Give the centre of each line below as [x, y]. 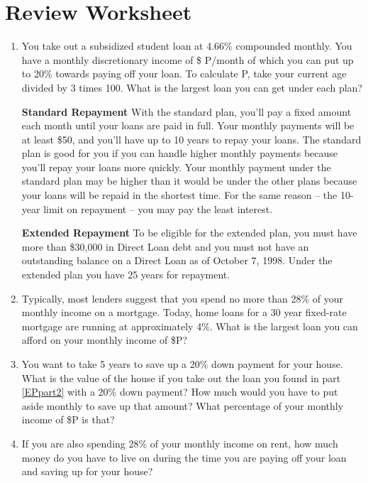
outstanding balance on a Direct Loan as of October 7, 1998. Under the [177, 260]
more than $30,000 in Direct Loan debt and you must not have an [165, 246]
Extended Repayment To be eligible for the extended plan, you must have [189, 233]
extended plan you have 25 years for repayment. [126, 275]
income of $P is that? [68, 419]
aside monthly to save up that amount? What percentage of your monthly [183, 405]
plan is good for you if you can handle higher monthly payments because [180, 153]
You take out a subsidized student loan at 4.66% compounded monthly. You [187, 46]
